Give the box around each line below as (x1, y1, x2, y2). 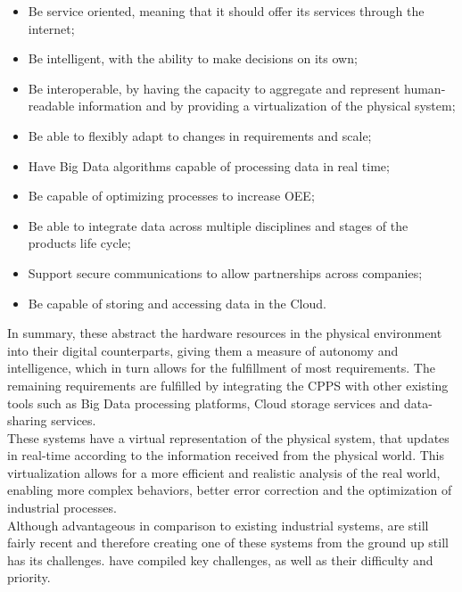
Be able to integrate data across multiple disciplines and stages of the (28, 216, 408, 234)
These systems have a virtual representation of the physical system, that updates (7, 428, 450, 447)
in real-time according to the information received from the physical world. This (7, 446, 444, 465)
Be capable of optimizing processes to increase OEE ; (28, 186, 315, 205)
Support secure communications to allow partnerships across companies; (28, 263, 423, 282)
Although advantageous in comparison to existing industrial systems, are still (7, 515, 429, 534)
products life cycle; (28, 234, 131, 252)
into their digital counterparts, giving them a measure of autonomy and (7, 341, 399, 359)
